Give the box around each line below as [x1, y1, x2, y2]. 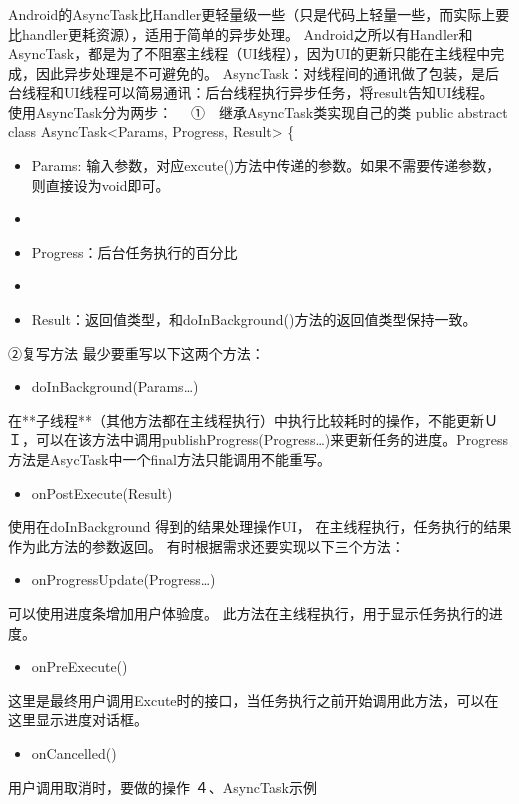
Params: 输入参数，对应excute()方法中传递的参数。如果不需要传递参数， [31, 155, 501, 176]
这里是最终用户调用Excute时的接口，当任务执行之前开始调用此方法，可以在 [8, 689, 499, 710]
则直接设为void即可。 [31, 174, 170, 195]
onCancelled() [31, 742, 117, 763]
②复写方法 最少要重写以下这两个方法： [8, 342, 265, 363]
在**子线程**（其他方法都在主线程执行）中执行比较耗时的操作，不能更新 [8, 409, 484, 430]
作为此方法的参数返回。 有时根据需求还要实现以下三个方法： [8, 535, 405, 556]
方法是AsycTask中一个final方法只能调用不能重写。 [8, 449, 331, 470]
